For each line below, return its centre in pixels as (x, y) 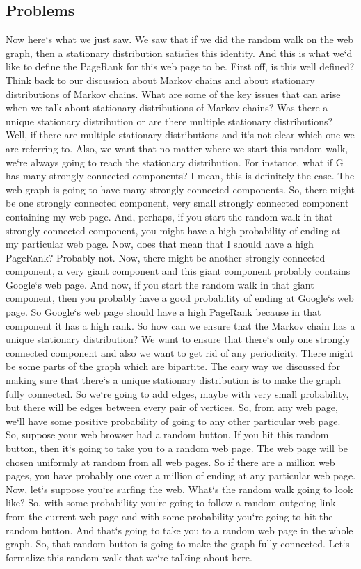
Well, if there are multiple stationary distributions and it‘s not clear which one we (180, 135)
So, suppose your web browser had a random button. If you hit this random (167, 434)
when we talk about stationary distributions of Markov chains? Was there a (167, 107)
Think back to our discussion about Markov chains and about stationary (160, 80)
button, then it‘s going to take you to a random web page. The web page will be (177, 448)
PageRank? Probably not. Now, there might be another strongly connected (166, 257)
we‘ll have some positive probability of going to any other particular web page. (173, 420)
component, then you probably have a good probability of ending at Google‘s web (180, 298)
